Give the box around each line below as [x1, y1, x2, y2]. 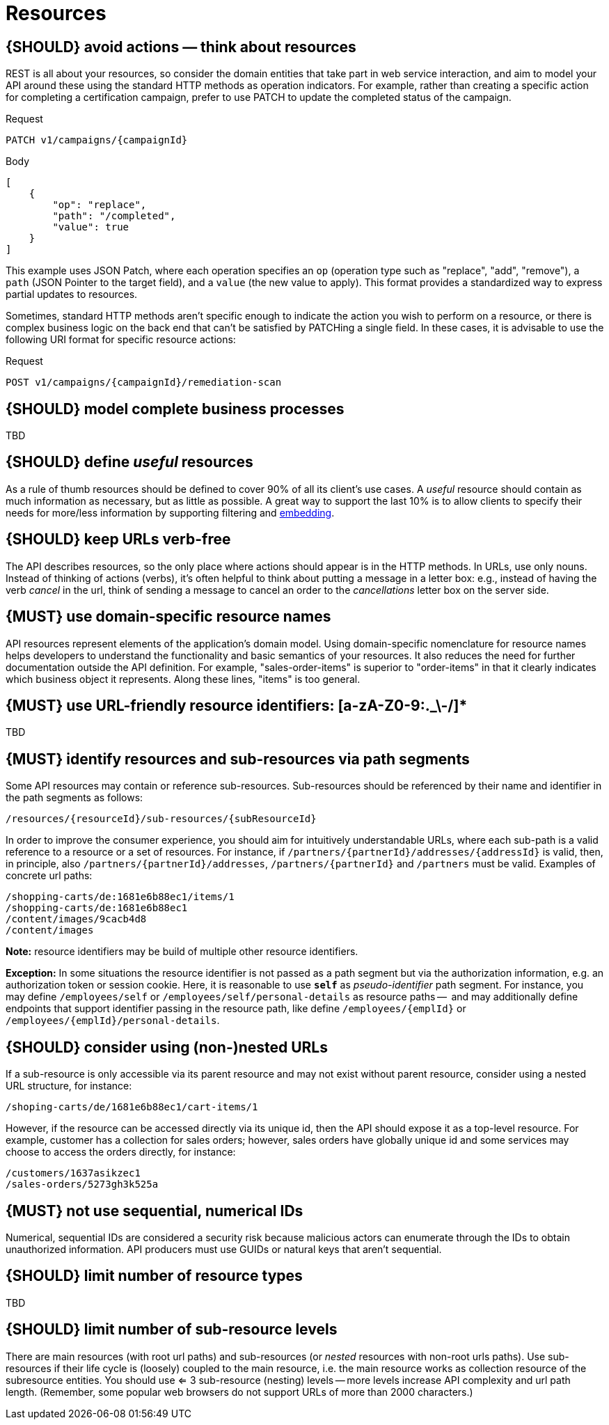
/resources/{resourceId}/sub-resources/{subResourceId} [6, 813, 317, 825]
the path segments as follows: [6, 792, 143, 804]
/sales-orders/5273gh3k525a [6, 1179, 159, 1190]
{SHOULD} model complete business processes [6, 400, 345, 418]
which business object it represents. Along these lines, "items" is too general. [6, 672, 361, 685]
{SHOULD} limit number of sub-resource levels [6, 1321, 338, 1339]
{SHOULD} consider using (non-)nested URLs [6, 1038, 328, 1056]
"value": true [52, 221, 129, 233]
